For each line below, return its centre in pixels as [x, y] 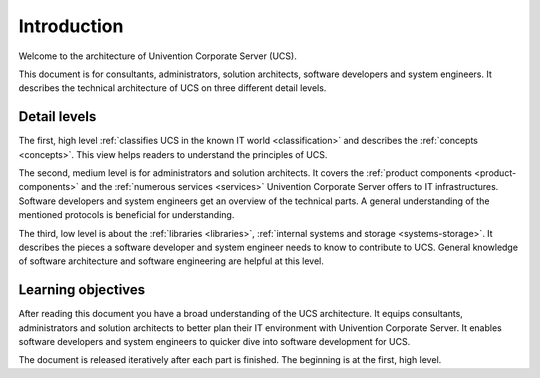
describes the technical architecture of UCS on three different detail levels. [172, 88]
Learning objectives [82, 290]
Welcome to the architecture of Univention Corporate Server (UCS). [157, 56]
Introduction [71, 26]
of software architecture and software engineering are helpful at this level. [171, 261]
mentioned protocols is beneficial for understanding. [126, 215]
